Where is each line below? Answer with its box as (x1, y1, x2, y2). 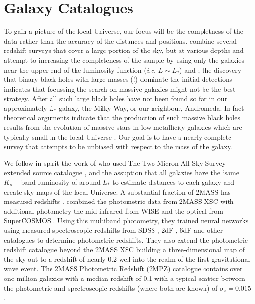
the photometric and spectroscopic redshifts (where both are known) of (4, 282, 218, 293)
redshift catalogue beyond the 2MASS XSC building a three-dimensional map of (4, 244, 245, 254)
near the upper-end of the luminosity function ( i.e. (4, 64, 156, 75)
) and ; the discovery (179, 64, 242, 75)
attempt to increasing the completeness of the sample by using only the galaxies (4, 54, 245, 65)
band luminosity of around (21, 177, 101, 187)
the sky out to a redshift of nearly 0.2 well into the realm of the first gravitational (4, 253, 250, 264)
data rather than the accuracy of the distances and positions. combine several (4, 35, 237, 46)
